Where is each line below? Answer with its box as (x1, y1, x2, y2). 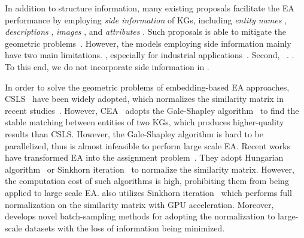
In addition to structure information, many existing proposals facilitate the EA (5, 2, 294, 14)
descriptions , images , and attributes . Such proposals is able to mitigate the (5, 25, 286, 38)
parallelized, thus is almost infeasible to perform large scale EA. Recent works (5, 139, 291, 152)
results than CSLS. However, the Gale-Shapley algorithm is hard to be (5, 127, 263, 140)
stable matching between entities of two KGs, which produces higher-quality (5, 116, 284, 128)
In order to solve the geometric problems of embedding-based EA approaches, (5, 80, 290, 93)
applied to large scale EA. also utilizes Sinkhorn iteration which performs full (5, 186, 292, 198)
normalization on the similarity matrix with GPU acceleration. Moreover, (5, 198, 274, 210)
